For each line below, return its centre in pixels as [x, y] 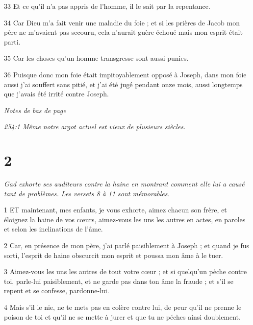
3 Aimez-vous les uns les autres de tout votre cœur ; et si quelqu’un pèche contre [126, 271]
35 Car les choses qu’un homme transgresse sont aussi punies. [96, 58]
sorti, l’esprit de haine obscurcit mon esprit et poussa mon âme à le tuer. [114, 255]
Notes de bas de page [35, 110]
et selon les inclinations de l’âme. [53, 229]
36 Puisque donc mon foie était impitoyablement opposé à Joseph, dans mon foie [125, 74]
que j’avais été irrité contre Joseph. [56, 94]
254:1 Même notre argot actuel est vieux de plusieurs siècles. [95, 127]
